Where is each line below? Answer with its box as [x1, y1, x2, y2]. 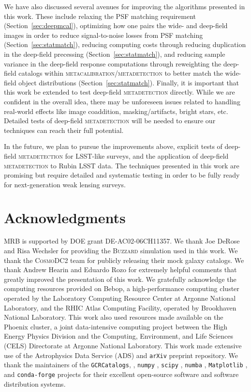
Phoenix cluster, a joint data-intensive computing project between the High [4, 321, 228, 331]
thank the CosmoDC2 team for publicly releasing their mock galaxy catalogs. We [4, 255, 244, 265]
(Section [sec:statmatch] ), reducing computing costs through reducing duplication [4, 39, 246, 49]
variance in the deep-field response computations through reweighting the [4, 58, 221, 68]
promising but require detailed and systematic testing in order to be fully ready [4, 170, 240, 180]
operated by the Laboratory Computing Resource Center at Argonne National [4, 293, 236, 303]
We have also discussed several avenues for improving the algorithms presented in [4, 1, 245, 11]
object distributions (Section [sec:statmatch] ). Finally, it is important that [18, 77, 239, 87]
